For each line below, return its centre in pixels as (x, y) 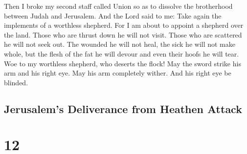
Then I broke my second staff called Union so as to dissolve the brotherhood (118, 6)
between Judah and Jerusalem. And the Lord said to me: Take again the (113, 15)
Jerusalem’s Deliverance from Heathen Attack (123, 108)
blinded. (16, 82)
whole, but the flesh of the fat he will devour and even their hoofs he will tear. (122, 53)
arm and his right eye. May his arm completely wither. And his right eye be (118, 73)
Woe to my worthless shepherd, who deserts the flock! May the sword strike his (123, 63)
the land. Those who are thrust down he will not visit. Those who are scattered (123, 34)
